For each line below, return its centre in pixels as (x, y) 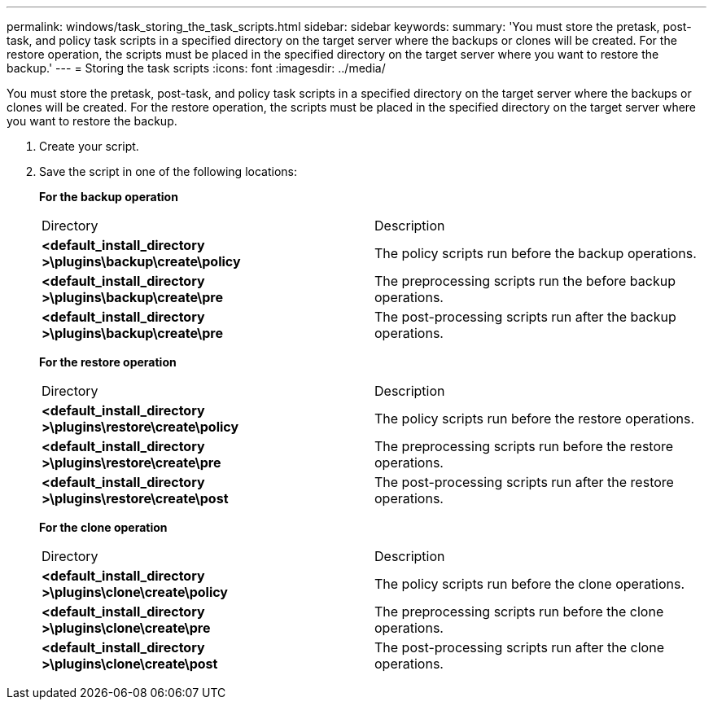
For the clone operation (103, 527)
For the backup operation (109, 197)
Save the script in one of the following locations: (168, 171)
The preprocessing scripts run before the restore (524, 446)
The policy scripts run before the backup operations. (536, 253)
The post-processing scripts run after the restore (524, 482)
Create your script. (89, 146)
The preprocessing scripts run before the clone (519, 612)
